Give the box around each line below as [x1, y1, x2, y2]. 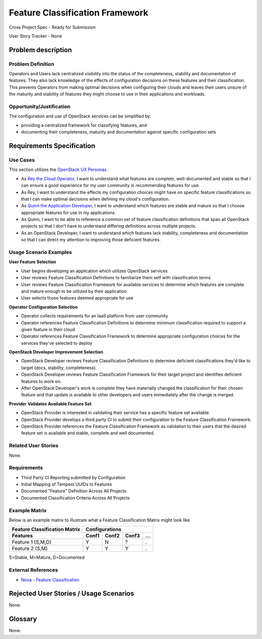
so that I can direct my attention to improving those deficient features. [21, 237, 161, 243]
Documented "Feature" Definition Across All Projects [21, 488, 127, 494]
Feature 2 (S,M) [12, 545, 48, 552]
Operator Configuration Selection [9, 304, 78, 310]
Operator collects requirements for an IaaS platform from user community [21, 313, 168, 319]
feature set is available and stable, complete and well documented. [21, 430, 155, 436]
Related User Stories [9, 442, 59, 449]
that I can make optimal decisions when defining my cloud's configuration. [21, 196, 170, 202]
